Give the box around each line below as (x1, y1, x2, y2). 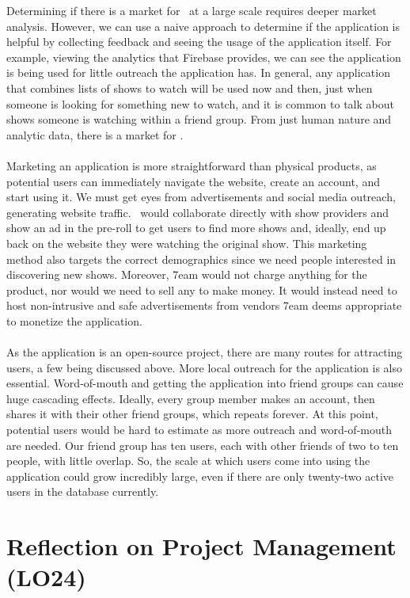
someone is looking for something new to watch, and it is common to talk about (6, 95, 394, 112)
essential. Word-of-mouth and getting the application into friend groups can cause (6, 375, 404, 391)
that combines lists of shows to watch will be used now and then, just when (6, 79, 373, 96)
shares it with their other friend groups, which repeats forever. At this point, (6, 406, 378, 422)
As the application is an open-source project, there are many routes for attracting (6, 344, 403, 360)
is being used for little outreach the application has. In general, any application (6, 64, 390, 81)
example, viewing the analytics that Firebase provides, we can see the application (6, 48, 401, 65)
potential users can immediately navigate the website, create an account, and (6, 173, 380, 189)
